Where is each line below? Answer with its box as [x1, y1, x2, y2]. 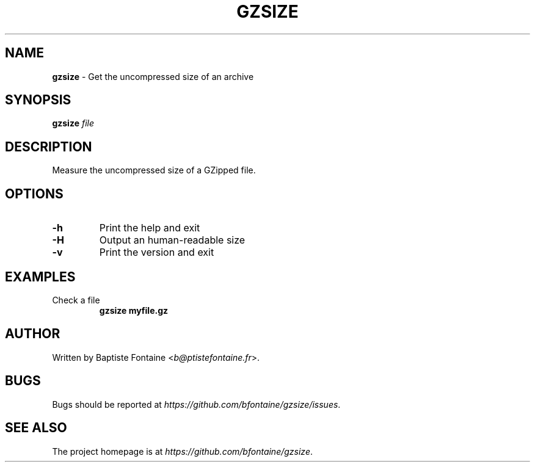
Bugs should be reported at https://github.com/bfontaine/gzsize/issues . [52, 399, 341, 410]
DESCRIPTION [5, 139, 92, 154]
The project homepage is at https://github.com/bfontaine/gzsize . [52, 446, 313, 457]
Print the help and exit [99, 222, 200, 234]
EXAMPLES [5, 269, 76, 284]
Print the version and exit [99, 246, 214, 259]
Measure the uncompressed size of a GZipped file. [52, 165, 256, 176]
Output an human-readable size [99, 234, 246, 247]
